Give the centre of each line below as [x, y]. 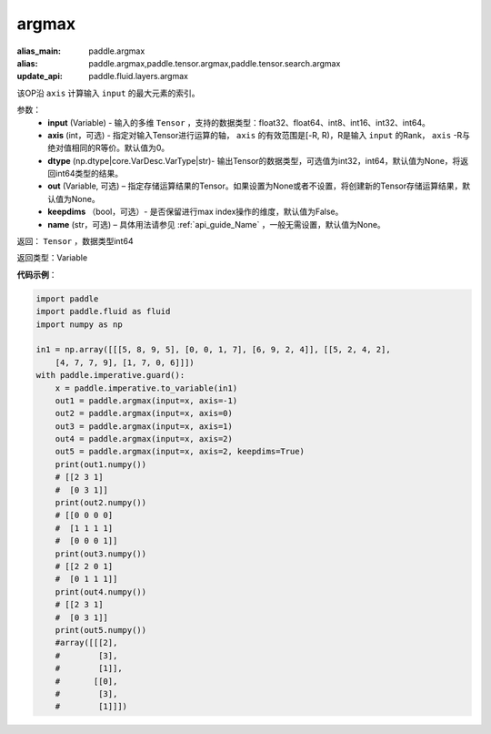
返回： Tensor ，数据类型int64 [75, 241]
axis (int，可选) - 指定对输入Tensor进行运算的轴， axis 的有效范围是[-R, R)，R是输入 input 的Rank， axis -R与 [259, 135]
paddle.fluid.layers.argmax [138, 76]
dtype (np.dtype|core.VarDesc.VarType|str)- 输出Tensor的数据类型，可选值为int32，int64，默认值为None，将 [254, 160]
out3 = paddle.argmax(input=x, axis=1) [144, 426]
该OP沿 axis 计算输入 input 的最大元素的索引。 [108, 93]
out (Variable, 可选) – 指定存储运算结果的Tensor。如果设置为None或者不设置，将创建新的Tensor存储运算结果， [255, 186]
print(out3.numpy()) [101, 554]
